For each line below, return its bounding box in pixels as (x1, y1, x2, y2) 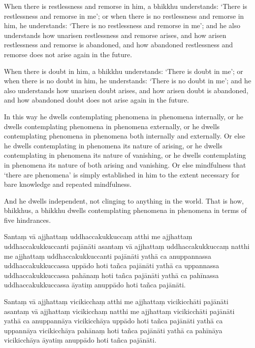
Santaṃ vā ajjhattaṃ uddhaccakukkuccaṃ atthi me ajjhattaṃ (4, 231, 192, 242)
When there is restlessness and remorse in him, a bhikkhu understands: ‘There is (4, 1, 248, 11)
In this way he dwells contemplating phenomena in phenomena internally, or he (4, 111, 243, 121)
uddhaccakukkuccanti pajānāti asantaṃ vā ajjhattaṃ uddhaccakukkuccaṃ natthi (4, 241, 250, 251)
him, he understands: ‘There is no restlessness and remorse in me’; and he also (4, 20, 241, 31)
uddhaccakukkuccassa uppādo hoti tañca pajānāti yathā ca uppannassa (4, 260, 220, 271)
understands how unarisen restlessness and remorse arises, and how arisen (4, 30, 226, 40)
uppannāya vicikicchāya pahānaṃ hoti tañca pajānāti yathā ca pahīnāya (4, 325, 223, 335)
